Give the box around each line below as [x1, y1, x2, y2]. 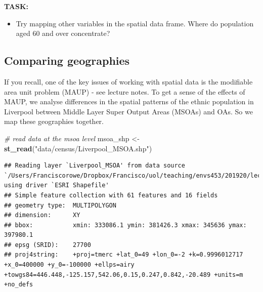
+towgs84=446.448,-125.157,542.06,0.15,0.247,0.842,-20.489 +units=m [4, 271, 243, 278]
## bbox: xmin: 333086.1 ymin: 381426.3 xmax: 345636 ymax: [4, 221, 247, 229]
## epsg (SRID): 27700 [4, 241, 91, 248]
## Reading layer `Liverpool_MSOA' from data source [4, 162, 185, 170]
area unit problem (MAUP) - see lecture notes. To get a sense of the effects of [4, 86, 245, 97]
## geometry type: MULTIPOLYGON [4, 201, 116, 209]
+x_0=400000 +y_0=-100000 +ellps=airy [4, 261, 135, 269]
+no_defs [4, 281, 33, 288]
